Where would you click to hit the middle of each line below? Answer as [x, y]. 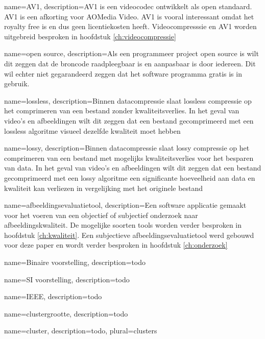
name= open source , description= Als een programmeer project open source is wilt [131, 53]
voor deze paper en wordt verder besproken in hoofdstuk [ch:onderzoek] [116, 245]
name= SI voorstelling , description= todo [67, 279]
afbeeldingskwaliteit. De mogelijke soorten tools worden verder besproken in [123, 225]
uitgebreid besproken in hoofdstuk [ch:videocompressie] [90, 36]
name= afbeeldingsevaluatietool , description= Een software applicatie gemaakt [125, 205]
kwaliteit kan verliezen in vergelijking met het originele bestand [104, 188]
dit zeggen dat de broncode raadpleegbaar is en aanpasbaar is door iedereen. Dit [130, 63]
